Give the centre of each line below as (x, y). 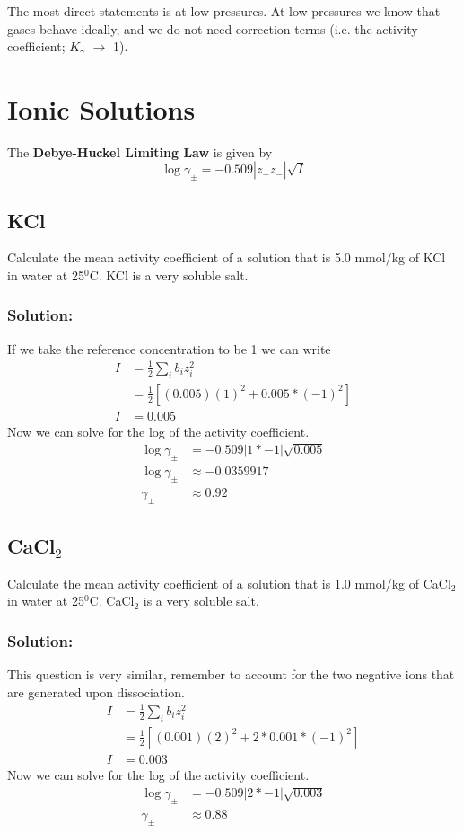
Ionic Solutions (101, 108)
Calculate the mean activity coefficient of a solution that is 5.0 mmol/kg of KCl (227, 257)
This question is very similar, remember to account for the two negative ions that (231, 674)
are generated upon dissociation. (96, 691)
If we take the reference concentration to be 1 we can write (169, 348)
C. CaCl (112, 601)
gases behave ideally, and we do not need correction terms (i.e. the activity (213, 28)
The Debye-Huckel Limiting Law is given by (140, 151)
